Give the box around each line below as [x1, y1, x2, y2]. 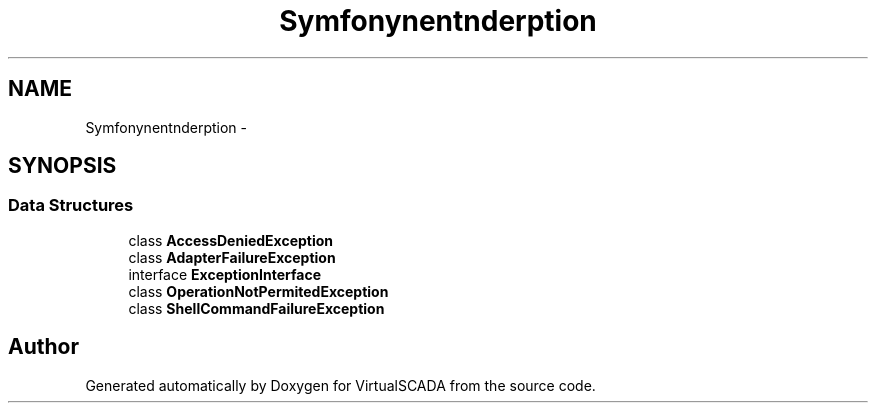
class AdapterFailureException [128, 248, 336, 266]
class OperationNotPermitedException [128, 282, 389, 300]
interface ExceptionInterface [128, 265, 322, 283]
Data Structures [8, 195, 134, 216]
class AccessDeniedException [128, 231, 334, 249]
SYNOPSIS [8, 153, 117, 179]
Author [8, 334, 79, 360]
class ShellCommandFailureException [128, 299, 385, 317]
